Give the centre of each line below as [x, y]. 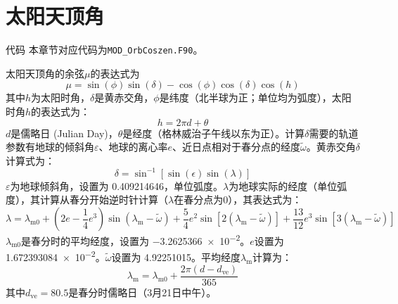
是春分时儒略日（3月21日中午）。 [142, 292]
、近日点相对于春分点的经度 [237, 147]
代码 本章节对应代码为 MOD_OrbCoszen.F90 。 [104, 50]
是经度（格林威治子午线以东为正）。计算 [214, 133]
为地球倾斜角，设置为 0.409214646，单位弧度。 [117, 185]
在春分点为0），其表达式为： [238, 199]
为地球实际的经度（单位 [283, 185]
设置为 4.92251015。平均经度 [176, 256]
